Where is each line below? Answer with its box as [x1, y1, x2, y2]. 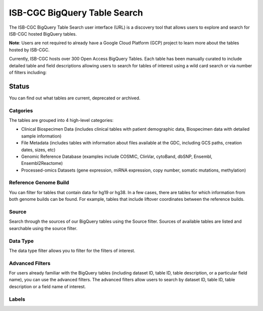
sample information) [21, 133, 62, 139]
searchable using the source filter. [9, 225, 77, 231]
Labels [9, 295, 25, 302]
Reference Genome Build [9, 179, 69, 186]
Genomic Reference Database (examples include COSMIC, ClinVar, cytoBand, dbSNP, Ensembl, [21, 154, 213, 159]
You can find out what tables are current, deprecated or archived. [9, 95, 141, 101]
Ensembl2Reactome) [21, 160, 63, 166]
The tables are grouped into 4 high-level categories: [9, 117, 114, 123]
